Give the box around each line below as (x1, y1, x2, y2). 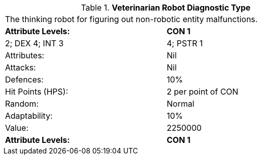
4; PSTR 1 (166, 38, 203, 48)
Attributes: (5, 50, 44, 60)
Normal (166, 99, 195, 109)
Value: (5, 123, 29, 133)
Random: (5, 99, 39, 109)
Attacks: (5, 62, 36, 72)
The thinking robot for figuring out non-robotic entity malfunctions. (5, 14, 258, 24)
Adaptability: (5, 111, 53, 121)
